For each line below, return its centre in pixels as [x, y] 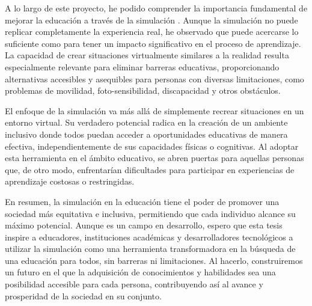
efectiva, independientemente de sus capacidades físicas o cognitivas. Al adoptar [152, 146]
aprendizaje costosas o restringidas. [70, 181]
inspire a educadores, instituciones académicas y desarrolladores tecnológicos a [149, 237]
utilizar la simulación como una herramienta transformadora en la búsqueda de [150, 249]
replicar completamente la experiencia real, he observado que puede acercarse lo [152, 32]
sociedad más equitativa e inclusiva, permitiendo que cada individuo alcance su [150, 213]
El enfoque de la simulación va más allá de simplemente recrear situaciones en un [154, 110]
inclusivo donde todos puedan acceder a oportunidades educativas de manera [146, 134]
